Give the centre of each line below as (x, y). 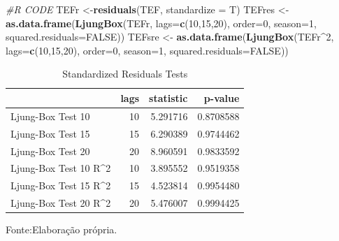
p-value (222, 97)
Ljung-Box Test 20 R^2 (61, 203)
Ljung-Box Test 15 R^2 (61, 185)
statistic (168, 97)
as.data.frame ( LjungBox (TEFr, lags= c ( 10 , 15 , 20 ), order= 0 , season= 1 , (161, 23)
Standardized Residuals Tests (125, 74)
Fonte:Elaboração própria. (62, 229)
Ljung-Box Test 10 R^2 (61, 168)
